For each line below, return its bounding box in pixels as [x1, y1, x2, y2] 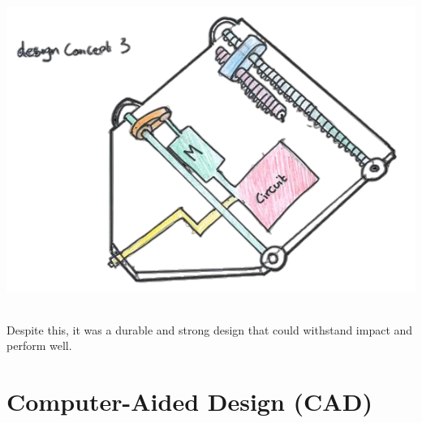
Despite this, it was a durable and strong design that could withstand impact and [6, 321, 413, 338]
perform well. [6, 337, 72, 354]
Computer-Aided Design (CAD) [6, 385, 372, 418]
